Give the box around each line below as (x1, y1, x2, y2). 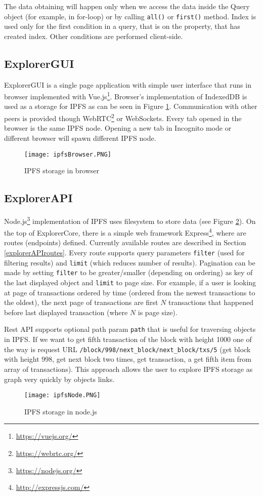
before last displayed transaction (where (4, 307, 128, 317)
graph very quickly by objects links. (4, 373, 115, 384)
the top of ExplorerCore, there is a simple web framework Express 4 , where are (4, 226, 246, 238)
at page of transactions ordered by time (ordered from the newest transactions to (4, 287, 255, 297)
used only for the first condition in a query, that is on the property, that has (4, 21, 240, 31)
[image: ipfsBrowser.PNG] (24, 150, 111, 158)
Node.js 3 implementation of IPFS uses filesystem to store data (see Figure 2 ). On (4, 214, 256, 226)
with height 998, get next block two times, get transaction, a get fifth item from (4, 354, 252, 364)
